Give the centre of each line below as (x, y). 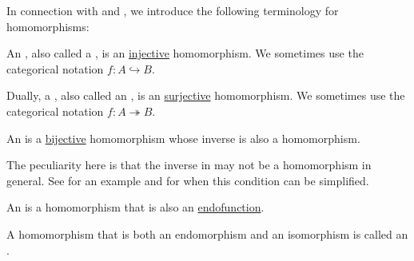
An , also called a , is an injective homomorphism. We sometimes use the (185, 53)
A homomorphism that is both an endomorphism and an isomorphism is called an (207, 233)
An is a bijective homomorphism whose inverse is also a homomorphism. (183, 138)
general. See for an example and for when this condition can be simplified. (188, 180)
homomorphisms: (48, 26)
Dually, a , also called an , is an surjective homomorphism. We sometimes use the (206, 95)
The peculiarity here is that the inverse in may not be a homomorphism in (189, 165)
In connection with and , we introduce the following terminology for (173, 10)
